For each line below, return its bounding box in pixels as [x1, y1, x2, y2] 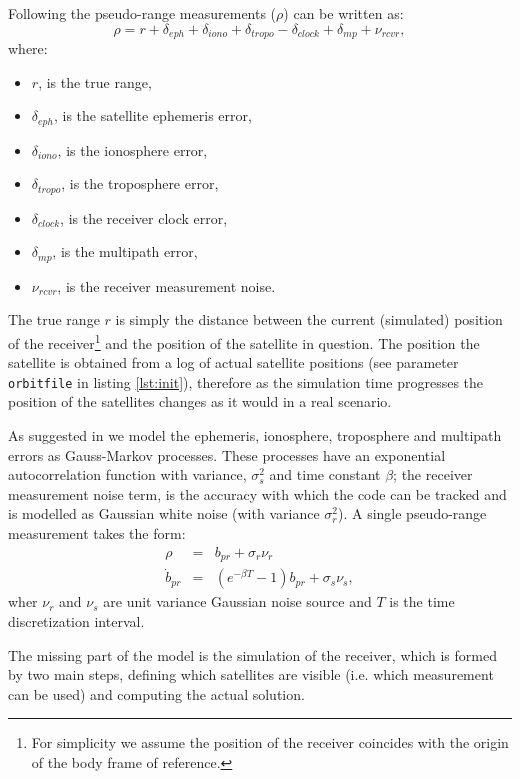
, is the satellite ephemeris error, [53, 105, 252, 126]
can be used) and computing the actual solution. [8, 683, 305, 704]
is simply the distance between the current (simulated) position [115, 309, 503, 330]
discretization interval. [8, 610, 145, 631]
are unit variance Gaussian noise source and [103, 591, 372, 612]
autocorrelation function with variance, [8, 464, 247, 485]
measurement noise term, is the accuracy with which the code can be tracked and [8, 483, 507, 504]
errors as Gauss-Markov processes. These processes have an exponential [8, 444, 446, 465]
